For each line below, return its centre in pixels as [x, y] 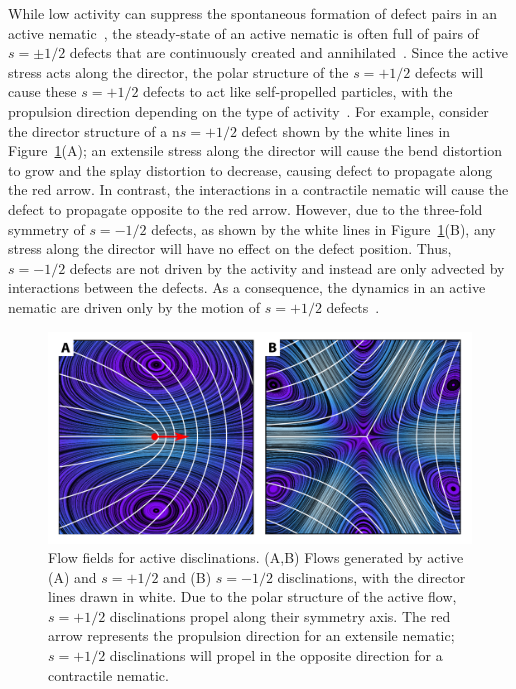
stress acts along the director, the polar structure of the [178, 71]
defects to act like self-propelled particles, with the [298, 91]
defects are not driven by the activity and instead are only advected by [287, 267]
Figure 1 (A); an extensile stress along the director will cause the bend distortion [255, 150]
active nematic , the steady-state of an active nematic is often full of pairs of [243, 32]
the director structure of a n [94, 130]
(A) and [72, 576]
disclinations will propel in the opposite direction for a [276, 655]
